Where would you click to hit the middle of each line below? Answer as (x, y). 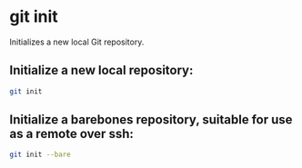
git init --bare (40, 155)
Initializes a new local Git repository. (77, 42)
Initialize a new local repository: (101, 70)
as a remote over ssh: (72, 134)
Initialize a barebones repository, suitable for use (151, 120)
